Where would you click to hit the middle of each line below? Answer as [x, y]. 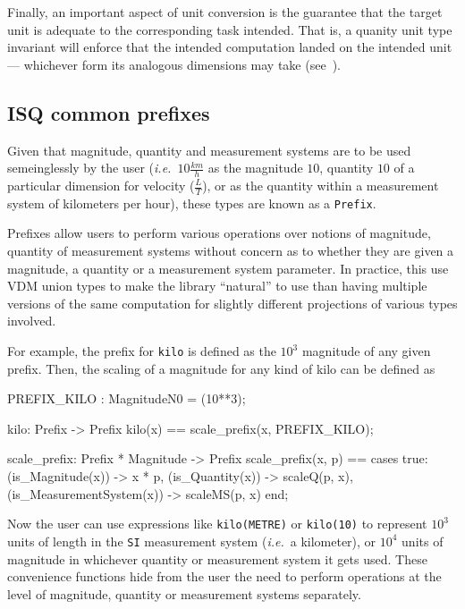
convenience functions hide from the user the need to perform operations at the [224, 576]
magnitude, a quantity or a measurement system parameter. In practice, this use [228, 268]
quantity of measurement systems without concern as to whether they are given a [231, 251]
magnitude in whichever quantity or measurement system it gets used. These [217, 558]
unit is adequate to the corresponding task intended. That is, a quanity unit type [230, 29]
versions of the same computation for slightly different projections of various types [232, 303]
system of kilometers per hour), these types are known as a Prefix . [192, 203]
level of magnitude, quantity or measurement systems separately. [184, 593]
